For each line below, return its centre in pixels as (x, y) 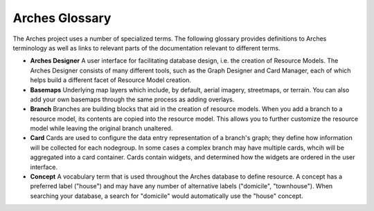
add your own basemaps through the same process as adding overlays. (132, 99)
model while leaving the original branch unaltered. (101, 128)
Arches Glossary (62, 18)
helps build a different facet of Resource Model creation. (111, 80)
